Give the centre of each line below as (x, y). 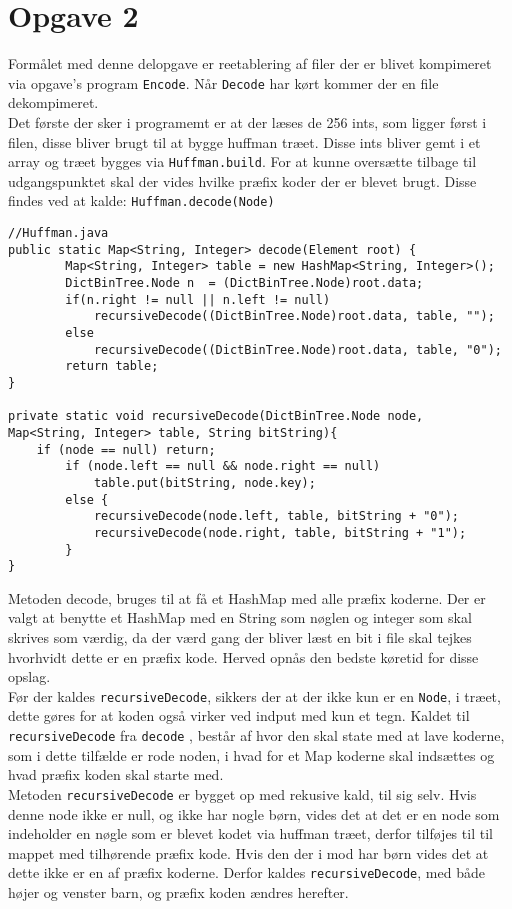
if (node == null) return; (126, 449)
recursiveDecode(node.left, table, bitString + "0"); (276, 516)
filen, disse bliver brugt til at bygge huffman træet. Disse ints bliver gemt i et (244, 141)
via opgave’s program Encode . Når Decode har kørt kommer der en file (223, 82)
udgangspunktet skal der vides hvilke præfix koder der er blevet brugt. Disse (242, 180)
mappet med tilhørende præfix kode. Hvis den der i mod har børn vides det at (248, 852)
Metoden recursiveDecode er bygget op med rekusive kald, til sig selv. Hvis (242, 793)
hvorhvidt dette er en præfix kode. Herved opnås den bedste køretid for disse (243, 656)
